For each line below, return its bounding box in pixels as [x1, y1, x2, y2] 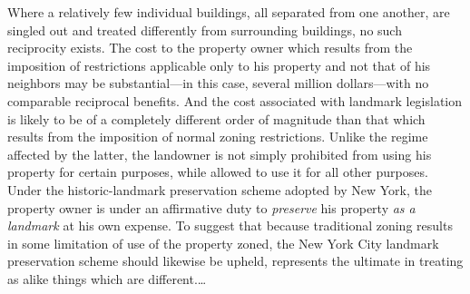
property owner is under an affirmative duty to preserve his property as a [7, 198, 416, 217]
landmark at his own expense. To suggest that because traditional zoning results [7, 216, 453, 235]
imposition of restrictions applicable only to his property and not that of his [7, 55, 431, 74]
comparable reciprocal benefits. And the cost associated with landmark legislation [7, 91, 463, 110]
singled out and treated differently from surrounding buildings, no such [7, 20, 402, 39]
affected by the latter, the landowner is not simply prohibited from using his [7, 144, 432, 163]
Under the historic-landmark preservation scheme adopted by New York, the [7, 180, 432, 199]
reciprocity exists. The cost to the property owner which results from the [7, 38, 413, 57]
